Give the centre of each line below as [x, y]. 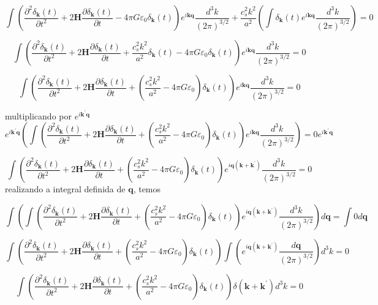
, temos [147, 189]
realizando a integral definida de [65, 189]
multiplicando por [38, 115]
